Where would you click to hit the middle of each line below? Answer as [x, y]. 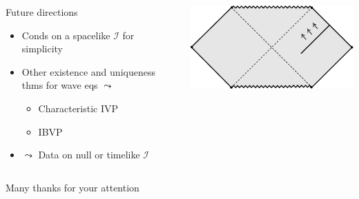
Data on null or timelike [89, 155]
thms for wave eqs [60, 85]
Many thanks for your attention [72, 187]
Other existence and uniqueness [88, 71]
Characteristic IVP [78, 108]
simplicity [42, 49]
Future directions [42, 12]
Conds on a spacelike [66, 35]
